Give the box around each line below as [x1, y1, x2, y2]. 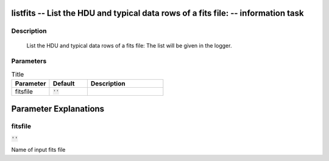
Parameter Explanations [11, 104, 105, 114]
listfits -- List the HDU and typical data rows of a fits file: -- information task [11, 8, 304, 18]
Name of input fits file [11, 146, 66, 154]
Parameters [11, 57, 47, 65]
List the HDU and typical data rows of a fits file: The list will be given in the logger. [26, 41, 232, 49]
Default [52, 79, 75, 88]
